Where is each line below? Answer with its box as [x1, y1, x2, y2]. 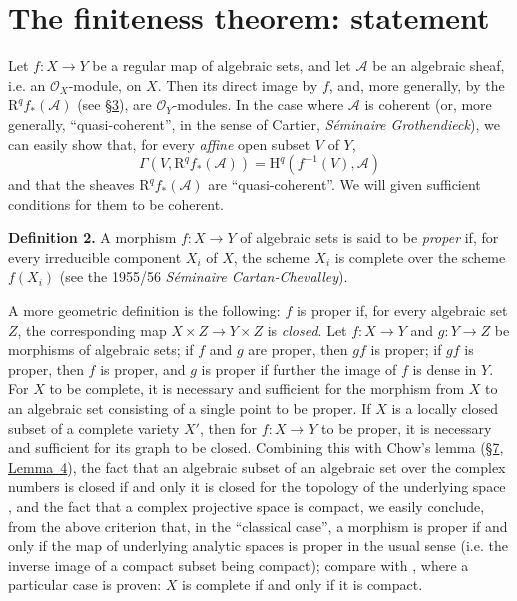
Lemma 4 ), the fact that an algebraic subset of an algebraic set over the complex [8, 456, 506, 477]
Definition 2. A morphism [8, 227, 177, 248]
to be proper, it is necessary [321, 417, 492, 438]
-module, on [68, 74, 142, 95]
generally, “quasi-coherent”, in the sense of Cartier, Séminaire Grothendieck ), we [8, 113, 500, 134]
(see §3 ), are [77, 94, 152, 115]
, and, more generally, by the [328, 74, 505, 95]
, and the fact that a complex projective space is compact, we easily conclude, [8, 496, 485, 516]
